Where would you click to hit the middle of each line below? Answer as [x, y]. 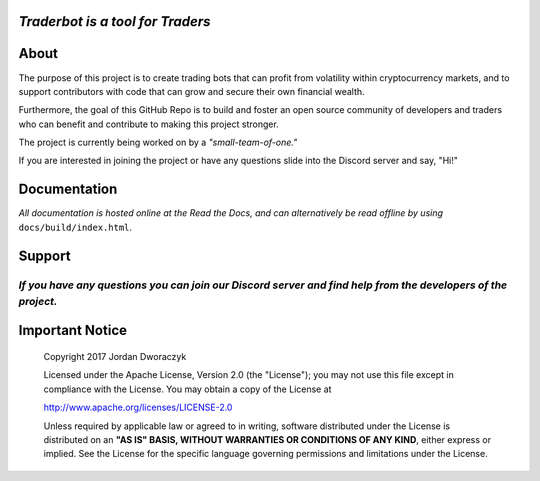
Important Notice [72, 330]
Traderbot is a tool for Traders [114, 21]
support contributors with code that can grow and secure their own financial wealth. [191, 91]
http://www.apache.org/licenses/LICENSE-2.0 [138, 407]
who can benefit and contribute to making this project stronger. [148, 124]
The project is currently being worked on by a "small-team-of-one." [158, 142]
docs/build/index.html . [75, 227]
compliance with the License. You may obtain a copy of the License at [187, 389]
